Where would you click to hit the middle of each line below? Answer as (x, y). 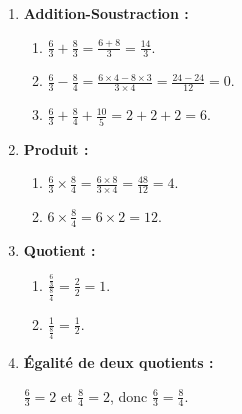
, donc (128, 395)
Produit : (56, 148)
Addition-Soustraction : (106, 13)
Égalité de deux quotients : (118, 362)
